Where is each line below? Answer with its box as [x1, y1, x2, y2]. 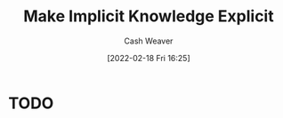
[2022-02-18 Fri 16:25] [107, 52, 190, 63]
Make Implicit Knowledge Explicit [23, 6, 274, 27]
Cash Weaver [124, 35, 174, 46]
